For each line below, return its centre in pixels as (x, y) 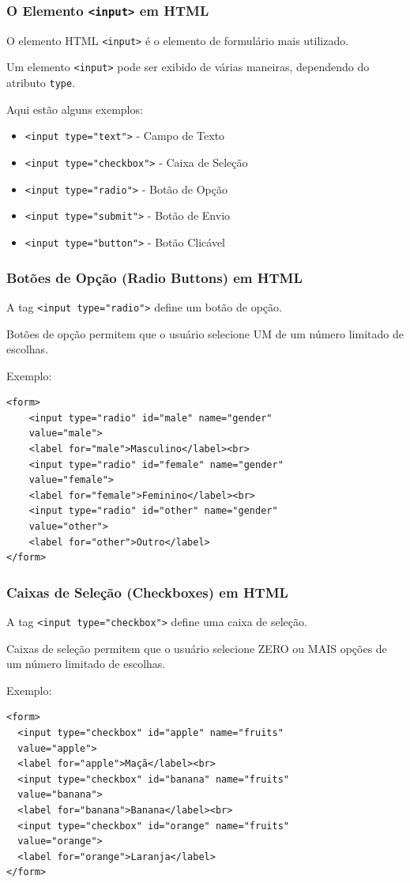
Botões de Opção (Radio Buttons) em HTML (154, 277)
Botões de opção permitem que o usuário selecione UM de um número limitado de (205, 333)
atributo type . (41, 83)
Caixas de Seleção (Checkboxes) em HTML (147, 592)
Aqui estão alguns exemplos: (75, 109)
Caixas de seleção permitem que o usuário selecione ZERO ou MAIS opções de (197, 648)
